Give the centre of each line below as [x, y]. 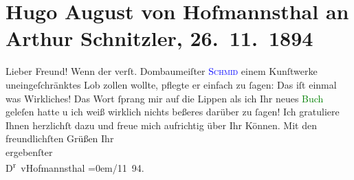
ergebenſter [29, 151]
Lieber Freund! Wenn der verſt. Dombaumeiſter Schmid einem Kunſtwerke [162, 71]
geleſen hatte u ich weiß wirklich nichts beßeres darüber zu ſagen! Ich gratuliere [173, 112]
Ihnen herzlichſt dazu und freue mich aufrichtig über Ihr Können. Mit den [161, 125]
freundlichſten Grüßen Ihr [60, 138]
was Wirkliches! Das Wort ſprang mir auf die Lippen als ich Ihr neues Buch [165, 98]
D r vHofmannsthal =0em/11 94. [75, 167]
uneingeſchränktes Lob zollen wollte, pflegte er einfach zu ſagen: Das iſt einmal [171, 84]
